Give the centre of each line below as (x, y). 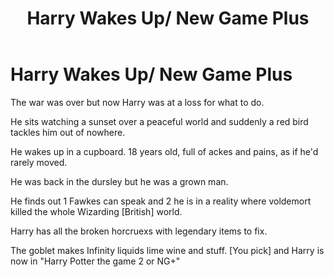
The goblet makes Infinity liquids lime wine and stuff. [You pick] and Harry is (167, 250)
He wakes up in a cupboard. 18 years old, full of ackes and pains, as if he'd (164, 151)
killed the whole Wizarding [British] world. (96, 211)
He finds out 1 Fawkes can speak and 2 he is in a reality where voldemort (161, 201)
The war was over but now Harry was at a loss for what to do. (137, 102)
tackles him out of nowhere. (68, 132)
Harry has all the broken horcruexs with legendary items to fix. (139, 231)
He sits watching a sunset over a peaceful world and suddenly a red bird (159, 121)
